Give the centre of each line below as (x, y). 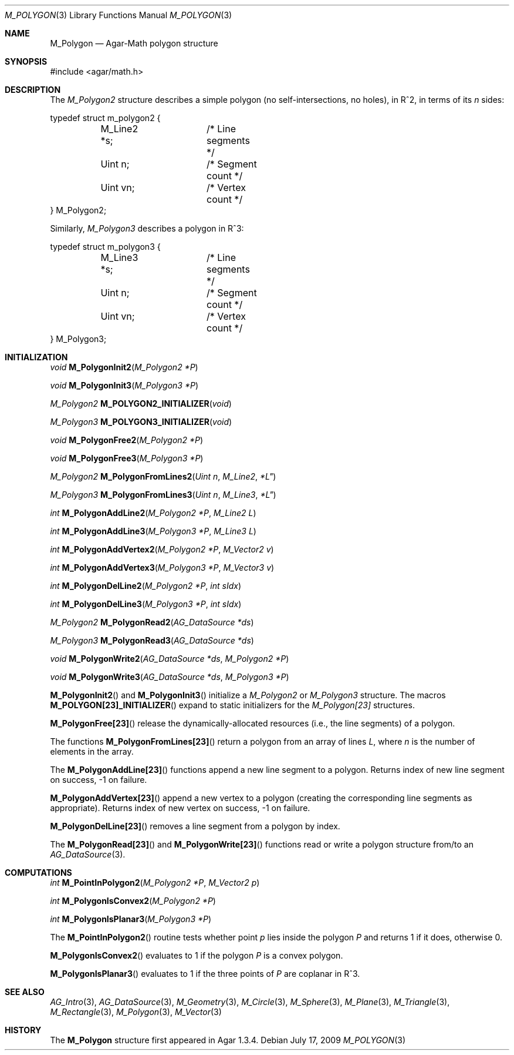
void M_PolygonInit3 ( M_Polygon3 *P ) (124, 385)
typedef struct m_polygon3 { (105, 247)
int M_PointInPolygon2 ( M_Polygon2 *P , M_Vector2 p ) (155, 882)
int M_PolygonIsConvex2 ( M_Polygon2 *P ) (133, 901)
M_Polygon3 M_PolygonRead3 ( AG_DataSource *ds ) (152, 640)
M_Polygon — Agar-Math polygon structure (134, 43)
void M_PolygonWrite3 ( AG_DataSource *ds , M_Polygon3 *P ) (170, 677)
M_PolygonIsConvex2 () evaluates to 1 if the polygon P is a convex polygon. (197, 955)
